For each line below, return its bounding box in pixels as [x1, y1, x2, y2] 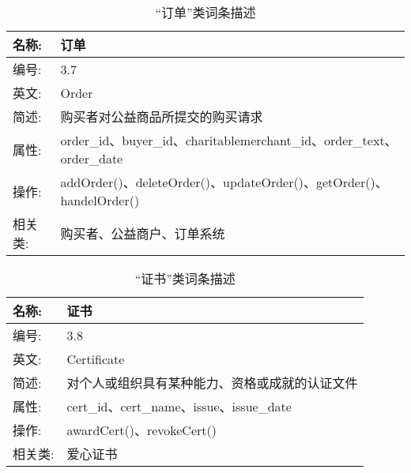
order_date [60, 149, 123, 167]
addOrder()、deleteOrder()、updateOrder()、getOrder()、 [60, 173, 388, 191]
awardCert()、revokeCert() [66, 421, 217, 439]
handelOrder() [60, 191, 140, 209]
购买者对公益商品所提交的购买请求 [60, 107, 263, 126]
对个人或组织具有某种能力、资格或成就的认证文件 [66, 374, 358, 392]
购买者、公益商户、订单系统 [60, 224, 225, 242]
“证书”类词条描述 [134, 269, 236, 287]
